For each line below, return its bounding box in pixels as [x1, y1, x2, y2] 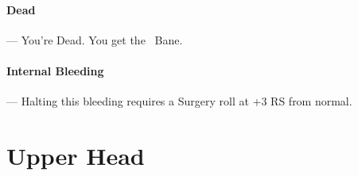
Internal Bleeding [6, 62, 104, 78]
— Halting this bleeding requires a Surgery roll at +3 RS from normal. [6, 93, 352, 109]
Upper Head [6, 139, 145, 171]
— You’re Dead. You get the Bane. [6, 31, 183, 48]
